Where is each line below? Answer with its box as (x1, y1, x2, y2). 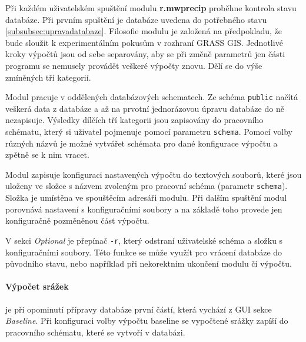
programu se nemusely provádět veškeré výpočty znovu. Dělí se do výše (5, 59, 262, 71)
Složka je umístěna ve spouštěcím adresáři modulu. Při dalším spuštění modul (5, 191, 287, 204)
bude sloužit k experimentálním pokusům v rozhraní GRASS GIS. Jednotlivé (5, 36, 283, 48)
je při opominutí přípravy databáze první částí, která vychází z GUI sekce (5, 303, 272, 315)
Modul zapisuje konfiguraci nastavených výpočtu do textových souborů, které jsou (5, 168, 302, 180)
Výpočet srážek (5, 280, 69, 293)
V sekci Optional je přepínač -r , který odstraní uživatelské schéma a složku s (5, 234, 283, 246)
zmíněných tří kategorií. (5, 71, 91, 83)
